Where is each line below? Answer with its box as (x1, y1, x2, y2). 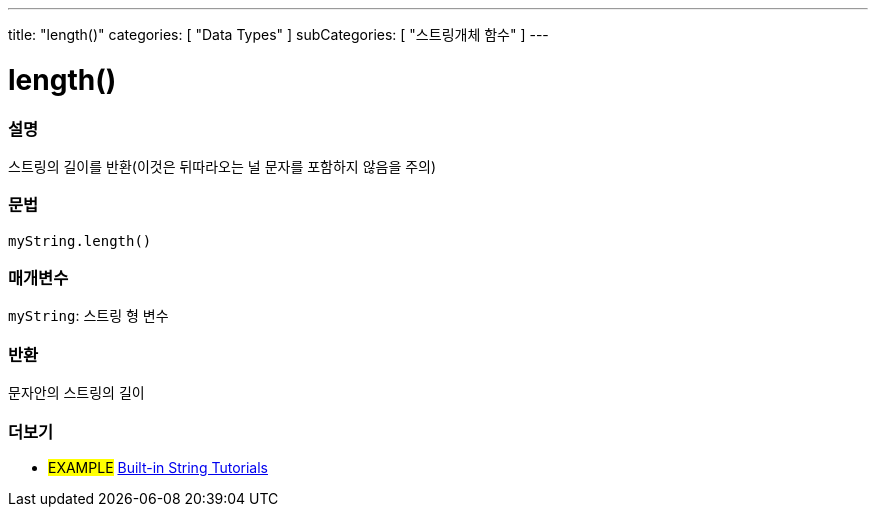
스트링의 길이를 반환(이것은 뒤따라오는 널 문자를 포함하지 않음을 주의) (8, 157, 437, 175)
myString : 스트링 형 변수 (8, 307, 169, 325)
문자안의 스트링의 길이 (8, 384, 145, 402)
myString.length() (8, 232, 152, 249)
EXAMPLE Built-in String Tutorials (48, 458, 268, 476)
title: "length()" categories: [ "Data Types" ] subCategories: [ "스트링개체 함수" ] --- (8, 26, 549, 43)
